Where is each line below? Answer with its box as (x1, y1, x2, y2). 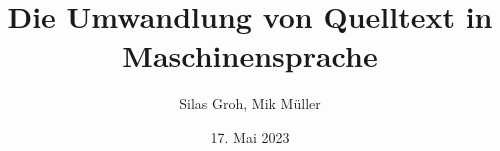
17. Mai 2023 (210, 126, 290, 147)
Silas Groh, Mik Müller (179, 93, 321, 114)
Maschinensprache (122, 35, 378, 76)
